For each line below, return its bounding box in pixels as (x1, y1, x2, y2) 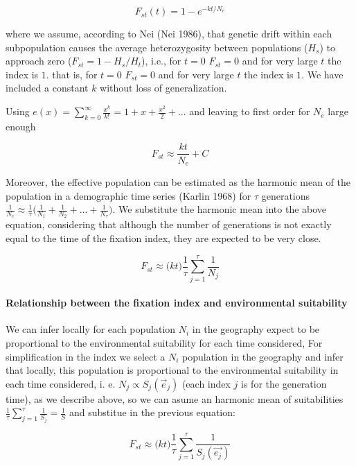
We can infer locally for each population (6, 322, 176, 336)
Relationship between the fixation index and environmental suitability (6, 295, 348, 310)
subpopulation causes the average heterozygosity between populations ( (6, 40, 308, 54)
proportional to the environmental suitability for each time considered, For (6, 336, 323, 350)
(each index (181, 376, 231, 390)
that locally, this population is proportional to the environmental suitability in (6, 363, 339, 377)
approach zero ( (6, 53, 72, 68)
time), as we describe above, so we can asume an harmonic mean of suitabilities (6, 391, 344, 406)
